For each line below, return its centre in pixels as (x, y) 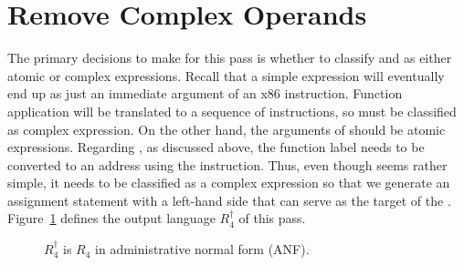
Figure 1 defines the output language (111, 218)
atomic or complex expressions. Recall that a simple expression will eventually (226, 75)
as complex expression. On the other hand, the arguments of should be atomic (227, 129)
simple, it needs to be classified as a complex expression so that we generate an (229, 183)
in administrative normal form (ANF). (202, 249)
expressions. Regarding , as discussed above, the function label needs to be (216, 147)
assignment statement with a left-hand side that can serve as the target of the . (229, 200)
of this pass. (272, 218)
